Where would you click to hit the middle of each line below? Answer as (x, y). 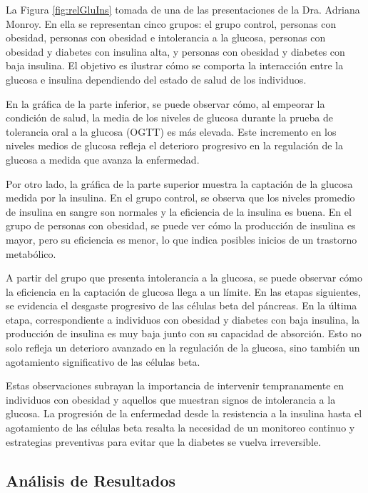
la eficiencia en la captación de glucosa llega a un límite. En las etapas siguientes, (183, 291)
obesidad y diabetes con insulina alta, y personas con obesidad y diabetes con (175, 51)
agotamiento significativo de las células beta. (103, 361)
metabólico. (31, 253)
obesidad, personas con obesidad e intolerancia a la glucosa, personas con (166, 38)
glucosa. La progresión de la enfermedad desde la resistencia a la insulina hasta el (184, 413)
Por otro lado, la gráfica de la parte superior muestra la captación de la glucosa (179, 183)
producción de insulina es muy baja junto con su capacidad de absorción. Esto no (184, 333)
